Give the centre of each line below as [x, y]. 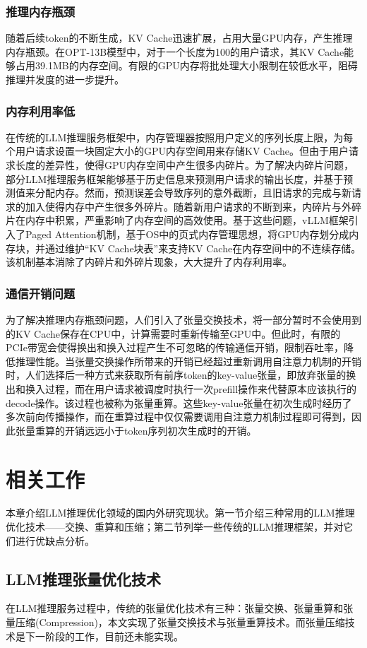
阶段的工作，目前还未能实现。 [114, 636]
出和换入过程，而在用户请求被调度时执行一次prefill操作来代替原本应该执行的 [181, 388]
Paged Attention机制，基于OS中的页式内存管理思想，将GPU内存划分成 [187, 234]
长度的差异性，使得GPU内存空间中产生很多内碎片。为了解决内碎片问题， [185, 165]
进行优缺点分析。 [55, 540]
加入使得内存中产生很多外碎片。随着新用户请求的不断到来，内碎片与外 [188, 206]
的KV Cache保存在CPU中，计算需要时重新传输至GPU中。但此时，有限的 [173, 333]
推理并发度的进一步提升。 [65, 79]
